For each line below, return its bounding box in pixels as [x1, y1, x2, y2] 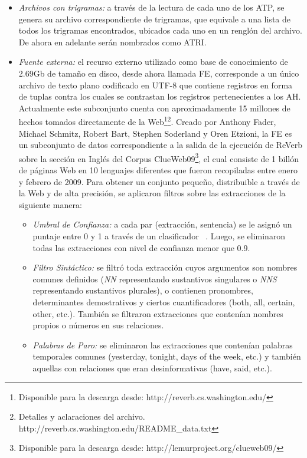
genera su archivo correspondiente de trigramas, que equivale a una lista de [18, 12, 290, 25]
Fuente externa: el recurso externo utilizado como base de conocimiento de [18, 55, 288, 68]
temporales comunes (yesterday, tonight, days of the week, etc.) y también [32, 350, 301, 363]
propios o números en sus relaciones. [32, 319, 164, 331]
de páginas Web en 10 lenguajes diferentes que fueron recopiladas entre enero [18, 164, 298, 176]
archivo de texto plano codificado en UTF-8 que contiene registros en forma [18, 78, 293, 91]
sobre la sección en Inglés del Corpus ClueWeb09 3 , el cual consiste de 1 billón [18, 150, 299, 164]
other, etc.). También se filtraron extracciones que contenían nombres [32, 307, 283, 319]
